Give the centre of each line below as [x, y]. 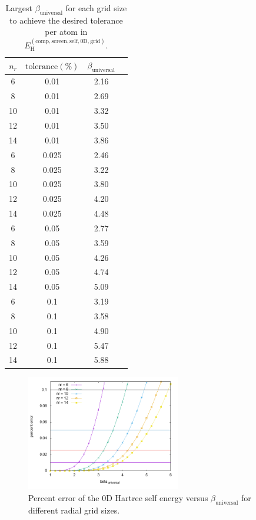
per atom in [66, 32]
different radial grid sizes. [74, 510]
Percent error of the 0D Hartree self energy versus [118, 497]
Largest [19, 8]
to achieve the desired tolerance [66, 20]
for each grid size [96, 8]
